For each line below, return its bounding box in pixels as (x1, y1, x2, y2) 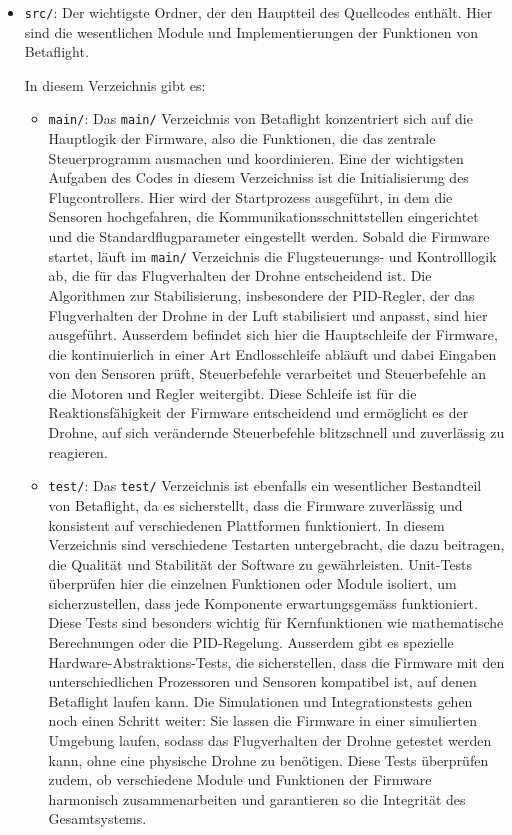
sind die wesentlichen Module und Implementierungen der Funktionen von (24, 21, 478, 42)
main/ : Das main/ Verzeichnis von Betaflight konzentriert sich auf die (48, 108, 473, 129)
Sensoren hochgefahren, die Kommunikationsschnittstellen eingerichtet (48, 206, 479, 227)
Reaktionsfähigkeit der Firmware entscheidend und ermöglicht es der (48, 402, 469, 423)
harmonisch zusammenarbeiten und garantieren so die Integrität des (48, 788, 466, 809)
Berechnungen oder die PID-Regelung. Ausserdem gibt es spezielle (48, 632, 454, 653)
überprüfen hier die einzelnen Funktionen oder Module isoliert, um (48, 573, 457, 594)
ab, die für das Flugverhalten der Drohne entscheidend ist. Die (48, 265, 432, 286)
